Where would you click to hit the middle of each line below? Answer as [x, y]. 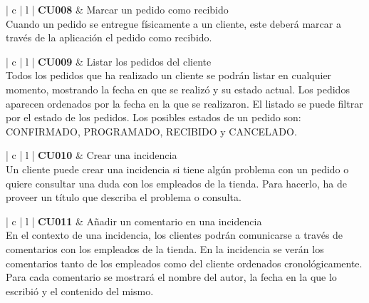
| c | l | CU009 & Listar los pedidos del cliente [109, 61]
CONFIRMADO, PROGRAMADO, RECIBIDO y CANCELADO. [151, 131]
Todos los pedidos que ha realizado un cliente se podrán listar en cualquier [169, 75]
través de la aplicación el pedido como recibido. [109, 37]
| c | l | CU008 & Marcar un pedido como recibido [117, 9]
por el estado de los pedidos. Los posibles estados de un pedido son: [154, 117]
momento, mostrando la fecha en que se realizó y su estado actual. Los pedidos [178, 89]
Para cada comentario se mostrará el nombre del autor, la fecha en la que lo [171, 277]
